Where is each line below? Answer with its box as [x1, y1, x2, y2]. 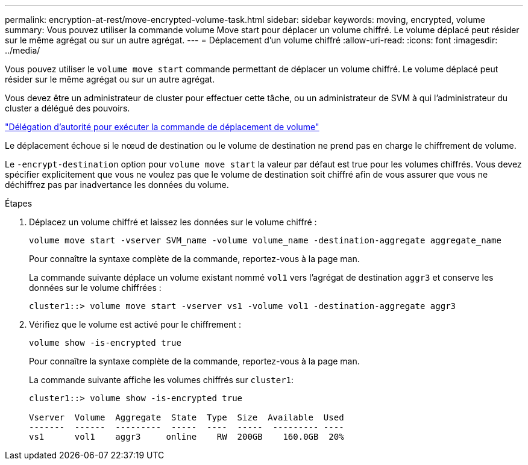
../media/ [5, 45, 40, 55]
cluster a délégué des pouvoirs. [5, 103, 130, 113]
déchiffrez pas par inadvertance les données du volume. [5, 179, 229, 190]
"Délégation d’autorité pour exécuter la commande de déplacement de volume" [5, 122, 319, 132]
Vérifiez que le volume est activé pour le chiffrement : [29, 319, 242, 329]
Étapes [5, 198, 33, 208]
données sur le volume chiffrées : [29, 282, 162, 293]
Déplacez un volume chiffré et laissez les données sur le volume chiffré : [29, 217, 317, 227]
